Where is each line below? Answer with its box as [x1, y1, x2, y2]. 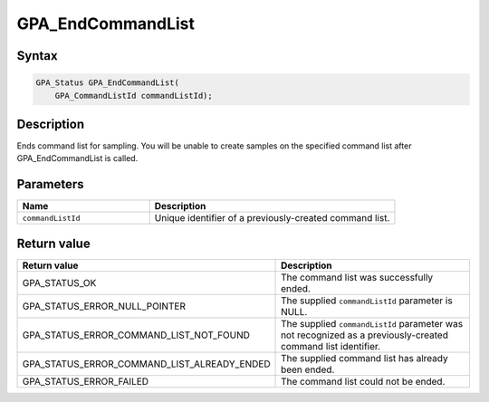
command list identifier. [281, 340, 380, 352]
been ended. [281, 363, 335, 376]
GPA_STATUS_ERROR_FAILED [22, 375, 149, 388]
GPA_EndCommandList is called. [16, 153, 139, 164]
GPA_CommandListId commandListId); [54, 91, 213, 100]
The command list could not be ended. [281, 375, 446, 388]
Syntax [16, 48, 58, 63]
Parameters [16, 177, 84, 192]
